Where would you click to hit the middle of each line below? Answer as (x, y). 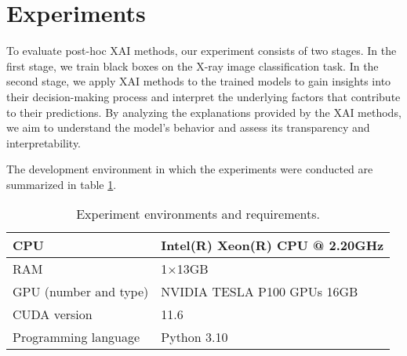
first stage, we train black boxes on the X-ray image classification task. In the (193, 65)
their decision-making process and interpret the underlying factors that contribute (203, 96)
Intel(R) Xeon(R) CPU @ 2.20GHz (273, 245)
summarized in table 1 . (62, 184)
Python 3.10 (194, 337)
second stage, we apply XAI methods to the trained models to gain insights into (199, 81)
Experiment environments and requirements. (198, 214)
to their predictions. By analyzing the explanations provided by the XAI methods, (204, 112)
